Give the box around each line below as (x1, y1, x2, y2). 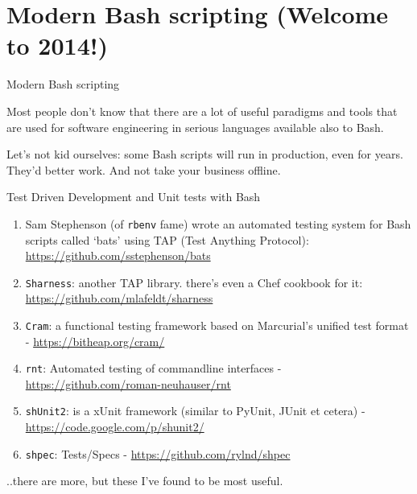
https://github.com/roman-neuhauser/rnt (25, 375, 231, 392)
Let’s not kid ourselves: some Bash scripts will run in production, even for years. (6, 146, 403, 163)
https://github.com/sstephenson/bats (25, 247, 211, 264)
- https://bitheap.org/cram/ (25, 332, 165, 349)
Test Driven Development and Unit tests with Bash (6, 188, 261, 205)
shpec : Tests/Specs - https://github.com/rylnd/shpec (25, 445, 291, 462)
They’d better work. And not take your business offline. (6, 161, 281, 178)
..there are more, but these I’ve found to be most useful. (6, 472, 283, 489)
